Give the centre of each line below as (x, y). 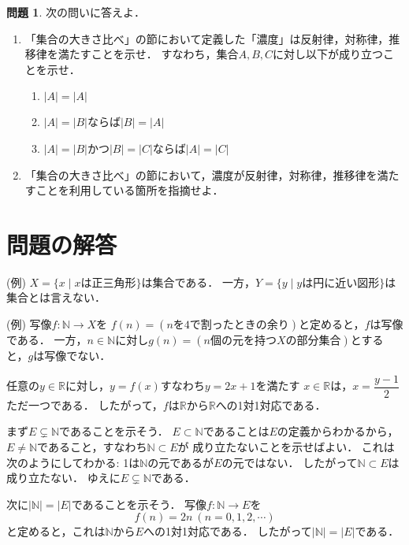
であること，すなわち (92, 446)
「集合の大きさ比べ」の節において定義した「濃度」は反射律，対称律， (207, 38)
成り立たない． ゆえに (63, 478)
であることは (236, 431)
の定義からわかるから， (338, 431)
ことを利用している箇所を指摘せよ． (130, 190)
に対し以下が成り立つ (328, 54)
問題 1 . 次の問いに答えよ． (76, 12)
